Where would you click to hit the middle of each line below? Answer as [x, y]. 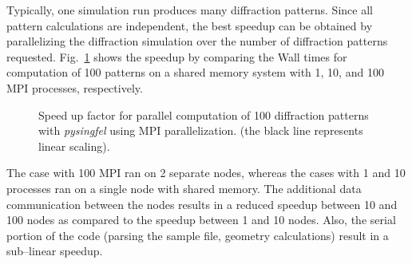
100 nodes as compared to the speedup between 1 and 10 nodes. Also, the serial [201, 220]
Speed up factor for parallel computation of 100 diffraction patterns [204, 114]
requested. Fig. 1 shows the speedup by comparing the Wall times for [177, 56]
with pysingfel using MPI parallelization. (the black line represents [201, 130]
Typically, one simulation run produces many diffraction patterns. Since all [190, 10]
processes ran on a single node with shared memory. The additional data [184, 188]
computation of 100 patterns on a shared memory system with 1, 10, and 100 [195, 72]
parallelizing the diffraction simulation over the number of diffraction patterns [197, 41]
